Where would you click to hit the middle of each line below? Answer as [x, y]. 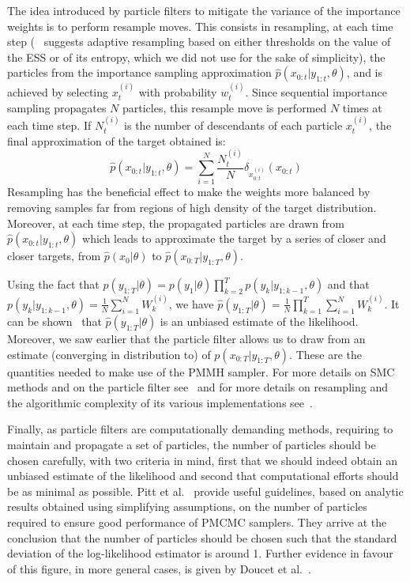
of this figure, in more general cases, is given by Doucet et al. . [159, 568]
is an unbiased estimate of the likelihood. [259, 321]
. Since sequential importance [316, 92]
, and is [365, 72]
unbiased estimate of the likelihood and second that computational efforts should [203, 476]
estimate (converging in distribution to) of [109, 354]
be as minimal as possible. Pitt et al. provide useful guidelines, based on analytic [205, 491]
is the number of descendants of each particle [233, 125]
